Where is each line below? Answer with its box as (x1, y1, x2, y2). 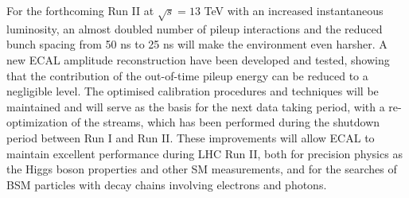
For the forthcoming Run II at (6, 2, 154, 18)
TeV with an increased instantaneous (204, 2, 384, 18)
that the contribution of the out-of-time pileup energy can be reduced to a (6, 67, 368, 83)
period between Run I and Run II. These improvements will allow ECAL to (6, 129, 375, 146)
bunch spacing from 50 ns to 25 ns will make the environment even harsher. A (6, 36, 388, 52)
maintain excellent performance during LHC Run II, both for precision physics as (6, 145, 403, 161)
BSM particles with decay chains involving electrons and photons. (6, 176, 327, 192)
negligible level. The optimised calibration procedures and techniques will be (6, 83, 379, 99)
